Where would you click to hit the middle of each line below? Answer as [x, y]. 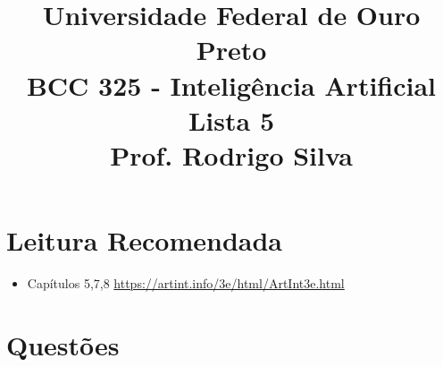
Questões [63, 344]
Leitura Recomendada [145, 240]
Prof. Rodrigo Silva [231, 154]
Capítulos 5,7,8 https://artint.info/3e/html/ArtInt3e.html [186, 283]
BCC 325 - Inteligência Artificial [231, 85]
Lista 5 [231, 119]
